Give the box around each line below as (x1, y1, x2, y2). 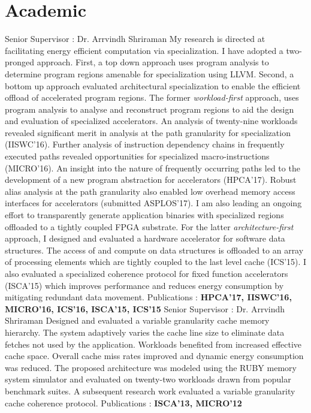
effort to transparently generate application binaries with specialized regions (5, 209, 284, 221)
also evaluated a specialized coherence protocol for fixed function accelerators (5, 267, 288, 279)
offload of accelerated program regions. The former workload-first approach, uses (5, 91, 299, 104)
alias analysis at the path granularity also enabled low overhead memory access (5, 185, 295, 197)
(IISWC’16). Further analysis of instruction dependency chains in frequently (5, 138, 285, 150)
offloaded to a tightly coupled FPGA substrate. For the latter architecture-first (5, 220, 294, 233)
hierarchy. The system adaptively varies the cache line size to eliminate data (5, 325, 285, 338)
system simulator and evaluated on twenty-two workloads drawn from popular (5, 373, 291, 385)
